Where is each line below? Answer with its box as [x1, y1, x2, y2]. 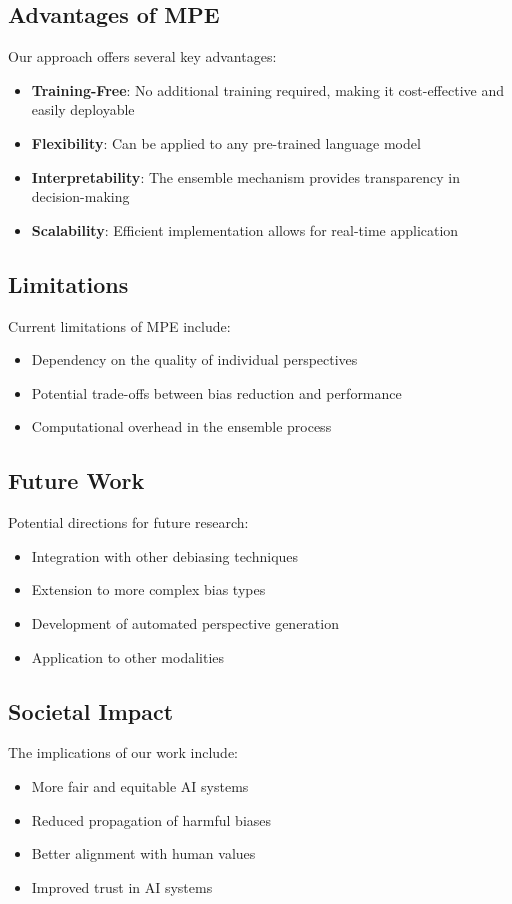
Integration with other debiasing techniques [31, 545, 299, 566]
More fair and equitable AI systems [31, 775, 249, 796]
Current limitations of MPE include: [8, 315, 231, 336]
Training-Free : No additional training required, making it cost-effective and [31, 79, 504, 100]
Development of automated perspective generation [31, 612, 339, 633]
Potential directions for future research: [8, 512, 249, 533]
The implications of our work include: [8, 742, 239, 763]
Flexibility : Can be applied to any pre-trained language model [31, 132, 421, 153]
